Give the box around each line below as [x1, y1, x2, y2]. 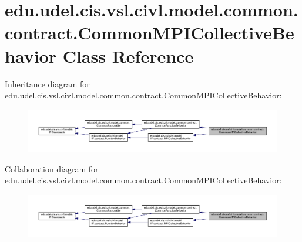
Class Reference [62, 43, 194, 67]
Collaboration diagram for [5, 162, 99, 175]
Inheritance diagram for [5, 77, 90, 90]
